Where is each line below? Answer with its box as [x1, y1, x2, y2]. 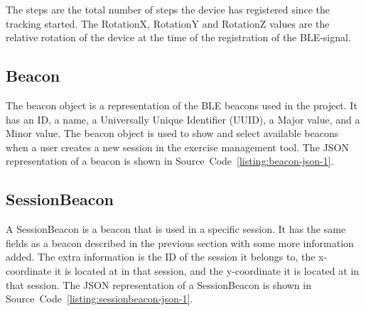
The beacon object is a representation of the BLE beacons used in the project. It [6, 97, 357, 112]
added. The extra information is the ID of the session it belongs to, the [6, 249, 316, 264]
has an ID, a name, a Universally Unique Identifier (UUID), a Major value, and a [6, 111, 360, 126]
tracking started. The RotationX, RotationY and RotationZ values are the [6, 16, 330, 31]
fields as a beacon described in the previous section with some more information [6, 235, 354, 250]
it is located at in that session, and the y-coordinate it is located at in [54, 263, 360, 278]
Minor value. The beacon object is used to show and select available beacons [6, 126, 339, 141]
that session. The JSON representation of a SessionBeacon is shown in [6, 277, 311, 292]
